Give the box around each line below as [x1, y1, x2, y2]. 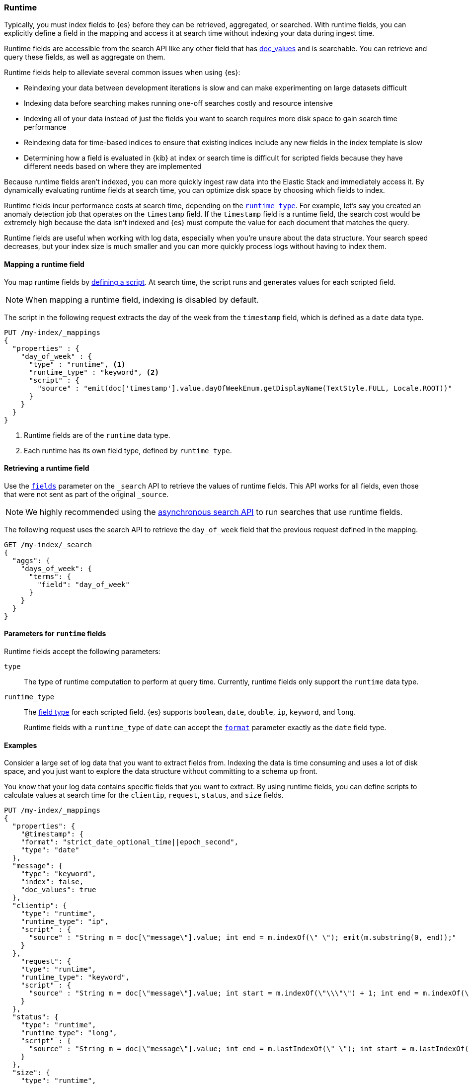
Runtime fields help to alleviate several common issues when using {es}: [4, 68, 240, 77]
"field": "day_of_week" [37, 580, 130, 588]
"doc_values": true [20, 886, 96, 894]
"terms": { [29, 572, 71, 581]
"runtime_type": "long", [20, 1029, 117, 1037]
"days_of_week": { [20, 564, 92, 573]
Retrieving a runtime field [4, 464, 89, 473]
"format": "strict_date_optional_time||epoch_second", [20, 838, 239, 846]
